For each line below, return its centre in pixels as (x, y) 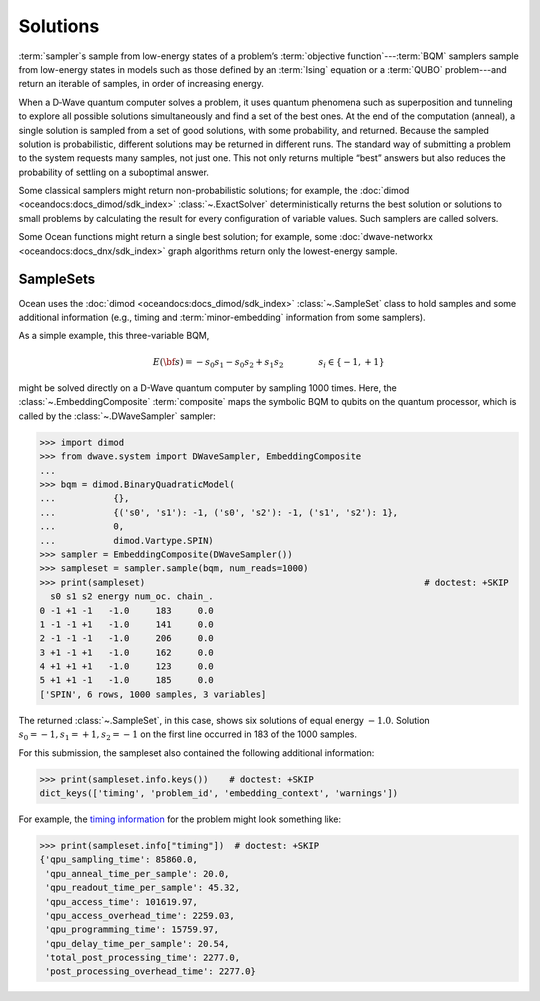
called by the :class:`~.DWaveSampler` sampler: (117, 416)
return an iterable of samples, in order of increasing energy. (141, 84)
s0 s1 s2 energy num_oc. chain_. (132, 596)
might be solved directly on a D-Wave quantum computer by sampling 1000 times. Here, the (207, 388)
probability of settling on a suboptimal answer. (114, 172)
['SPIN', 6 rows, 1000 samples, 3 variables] (153, 694)
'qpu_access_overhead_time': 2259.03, (140, 915)
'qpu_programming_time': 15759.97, (132, 929)
